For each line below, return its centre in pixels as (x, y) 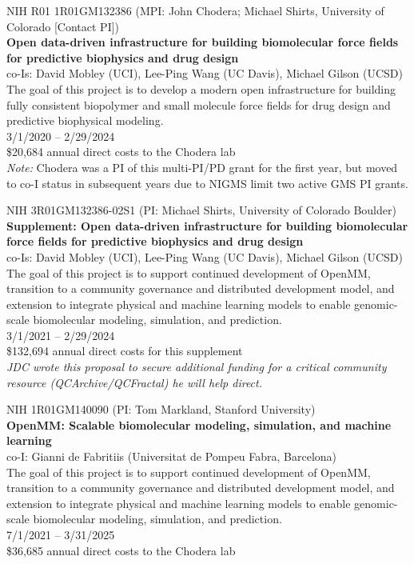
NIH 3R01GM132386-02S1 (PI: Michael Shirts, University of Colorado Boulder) (201, 210)
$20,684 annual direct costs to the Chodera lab (121, 152)
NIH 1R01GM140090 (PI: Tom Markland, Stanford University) (161, 409)
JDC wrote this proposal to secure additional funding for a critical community (197, 367)
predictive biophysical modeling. (85, 120)
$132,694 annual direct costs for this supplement (125, 351)
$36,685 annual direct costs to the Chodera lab (121, 550)
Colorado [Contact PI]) (63, 26)
